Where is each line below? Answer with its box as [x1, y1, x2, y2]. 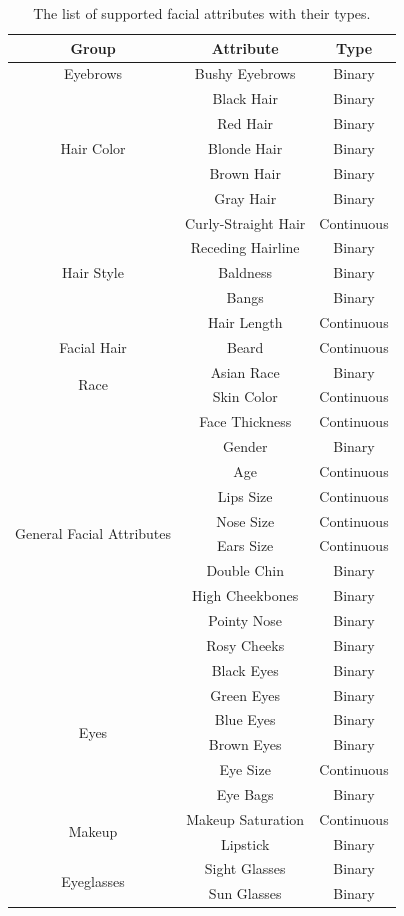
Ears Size [217, 535, 274, 556]
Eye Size [219, 759, 271, 780]
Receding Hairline [190, 237, 300, 258]
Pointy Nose [208, 610, 283, 630]
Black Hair [212, 88, 278, 109]
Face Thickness [199, 411, 292, 432]
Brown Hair [209, 162, 281, 183]
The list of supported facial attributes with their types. [33, 3, 371, 23]
